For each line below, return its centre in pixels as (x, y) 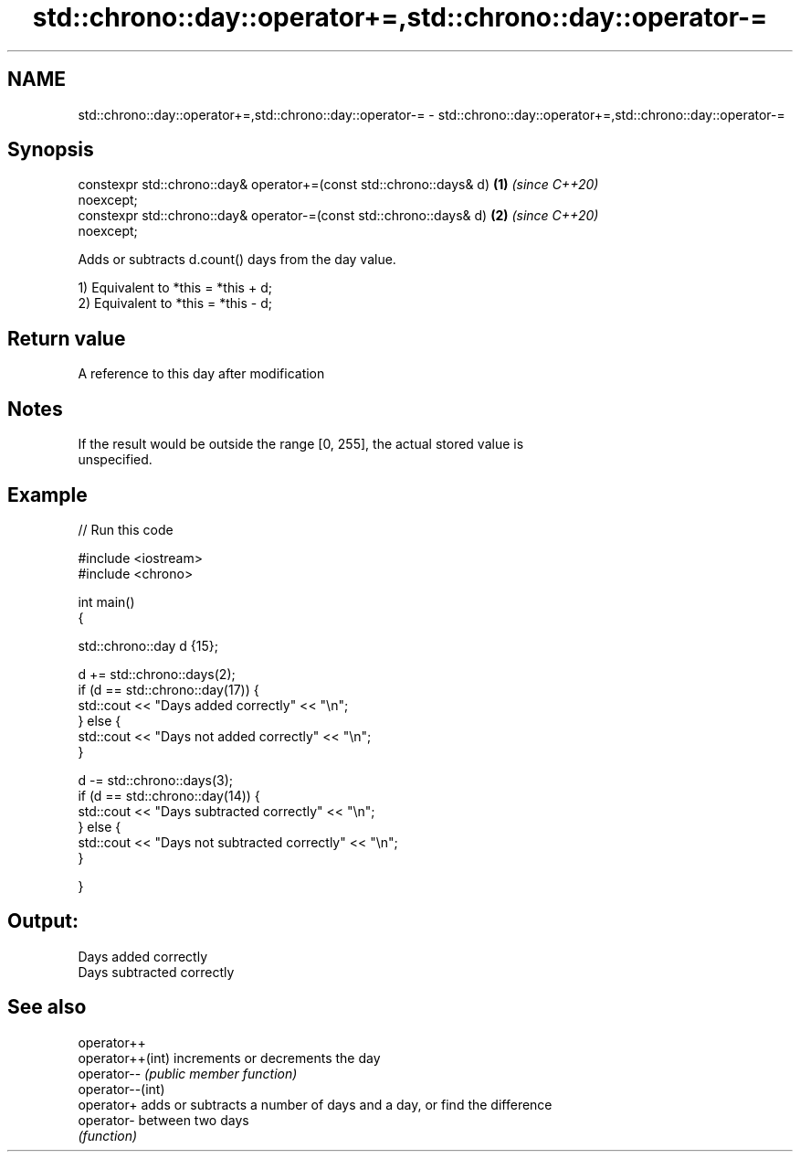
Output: (43, 921)
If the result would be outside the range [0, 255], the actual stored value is (301, 444)
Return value (67, 338)
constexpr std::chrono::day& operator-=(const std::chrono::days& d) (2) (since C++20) (338, 216)
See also (47, 1007)
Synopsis (51, 150)
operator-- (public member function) (188, 1073)
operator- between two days (163, 1120)
